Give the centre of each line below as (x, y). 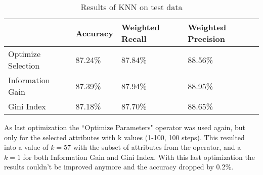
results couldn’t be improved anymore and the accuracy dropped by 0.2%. (119, 167)
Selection (24, 65)
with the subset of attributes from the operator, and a (157, 147)
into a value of (26, 147)
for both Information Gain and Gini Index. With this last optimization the (139, 157)
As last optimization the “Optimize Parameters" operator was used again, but (125, 127)
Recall (134, 39)
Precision (207, 39)
